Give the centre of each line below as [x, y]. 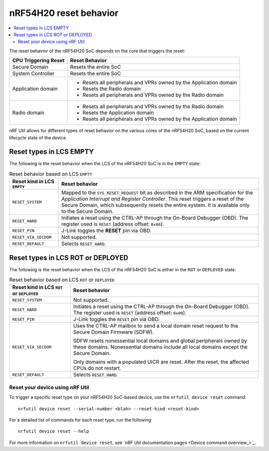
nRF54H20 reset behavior [64, 13]
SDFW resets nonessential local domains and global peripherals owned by [160, 341]
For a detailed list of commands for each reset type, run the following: [81, 420]
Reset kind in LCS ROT [38, 287]
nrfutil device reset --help [54, 431]
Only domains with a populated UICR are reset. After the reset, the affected [161, 362]
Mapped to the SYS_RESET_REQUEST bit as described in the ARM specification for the [157, 193]
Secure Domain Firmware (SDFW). [113, 332]
